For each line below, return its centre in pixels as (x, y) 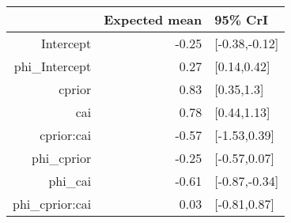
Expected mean (153, 19)
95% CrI (241, 19)
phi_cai (70, 181)
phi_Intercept (53, 66)
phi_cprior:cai (52, 204)
